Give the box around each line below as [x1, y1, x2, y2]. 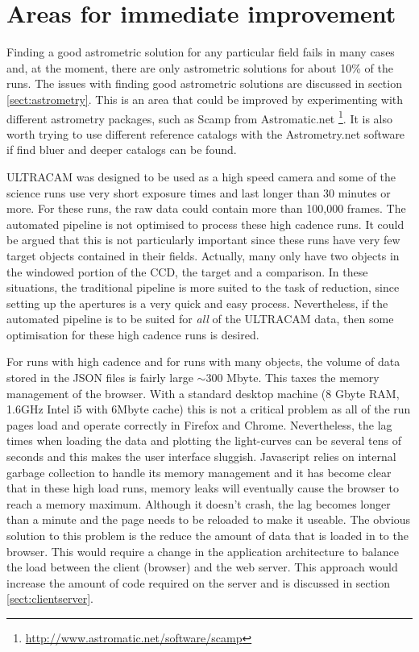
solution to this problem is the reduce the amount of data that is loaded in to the [6, 527, 409, 543]
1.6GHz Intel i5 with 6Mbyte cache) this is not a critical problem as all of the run [6, 401, 411, 417]
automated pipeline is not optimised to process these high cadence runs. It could [6, 215, 404, 232]
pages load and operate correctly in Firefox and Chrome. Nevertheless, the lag [6, 416, 392, 433]
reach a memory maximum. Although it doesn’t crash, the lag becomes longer [6, 495, 391, 512]
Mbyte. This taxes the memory [226, 369, 380, 386]
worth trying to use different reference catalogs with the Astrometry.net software [6, 125, 405, 142]
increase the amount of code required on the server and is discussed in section [6, 574, 390, 591]
